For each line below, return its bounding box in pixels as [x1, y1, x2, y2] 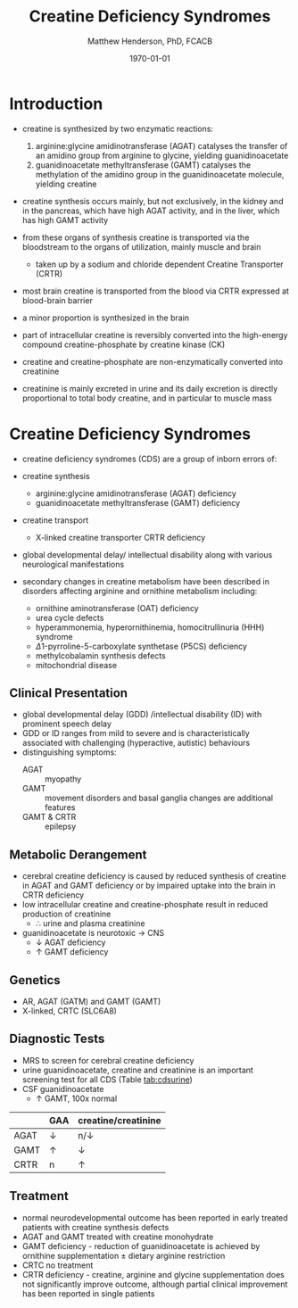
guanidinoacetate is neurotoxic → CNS [21, 928, 165, 939]
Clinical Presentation [9, 685, 128, 701]
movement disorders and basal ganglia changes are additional [44, 792, 274, 804]
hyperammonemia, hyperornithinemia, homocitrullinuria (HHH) [35, 622, 265, 633]
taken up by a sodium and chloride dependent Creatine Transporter [35, 259, 284, 269]
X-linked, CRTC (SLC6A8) [21, 1006, 118, 1016]
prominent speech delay [21, 718, 112, 729]
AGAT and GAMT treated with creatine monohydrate [21, 1231, 214, 1242]
